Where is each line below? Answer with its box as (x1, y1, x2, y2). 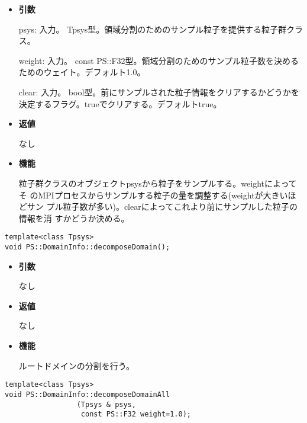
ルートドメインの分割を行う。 (18, 359, 134, 371)
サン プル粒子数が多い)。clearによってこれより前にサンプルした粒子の (27, 200, 298, 213)
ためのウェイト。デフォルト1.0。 (18, 66, 146, 78)
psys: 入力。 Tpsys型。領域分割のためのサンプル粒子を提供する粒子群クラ (18, 23, 303, 35)
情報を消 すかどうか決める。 (18, 211, 130, 224)
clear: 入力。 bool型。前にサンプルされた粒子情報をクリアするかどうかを (18, 85, 299, 98)
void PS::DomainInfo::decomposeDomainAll (5, 390, 170, 399)
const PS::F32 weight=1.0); (80, 410, 191, 419)
